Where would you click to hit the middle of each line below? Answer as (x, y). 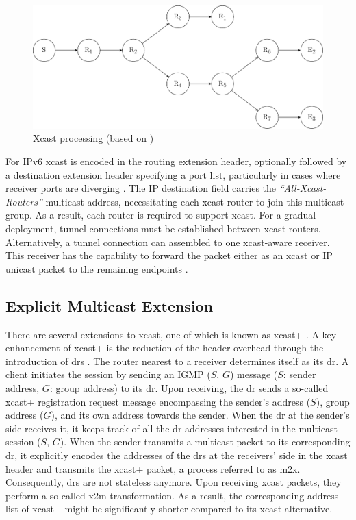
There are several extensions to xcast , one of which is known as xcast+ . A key (171, 334)
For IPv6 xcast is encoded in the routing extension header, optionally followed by (176, 161)
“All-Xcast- (303, 188)
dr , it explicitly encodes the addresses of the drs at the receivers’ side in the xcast (177, 455)
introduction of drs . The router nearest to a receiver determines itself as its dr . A (177, 361)
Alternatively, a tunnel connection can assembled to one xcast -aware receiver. (168, 242)
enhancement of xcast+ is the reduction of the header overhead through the (165, 348)
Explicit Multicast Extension (110, 305)
